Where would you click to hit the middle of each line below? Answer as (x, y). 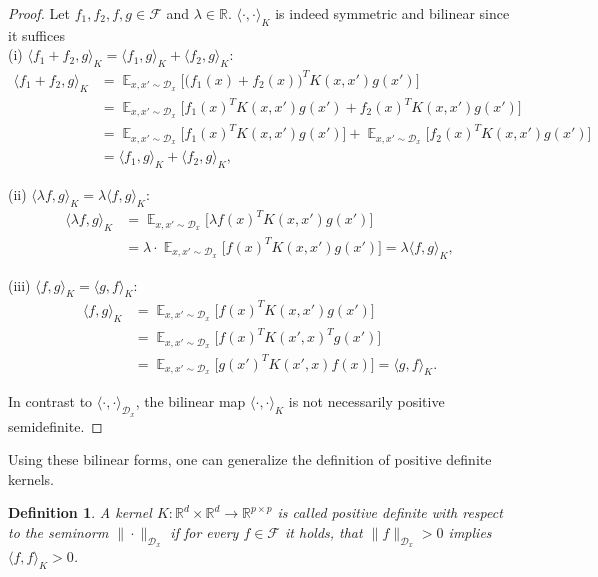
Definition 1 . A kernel (80, 512)
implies (470, 532)
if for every (204, 532)
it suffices (36, 34)
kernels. (31, 478)
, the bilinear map (190, 401)
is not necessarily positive (366, 401)
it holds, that (324, 532)
